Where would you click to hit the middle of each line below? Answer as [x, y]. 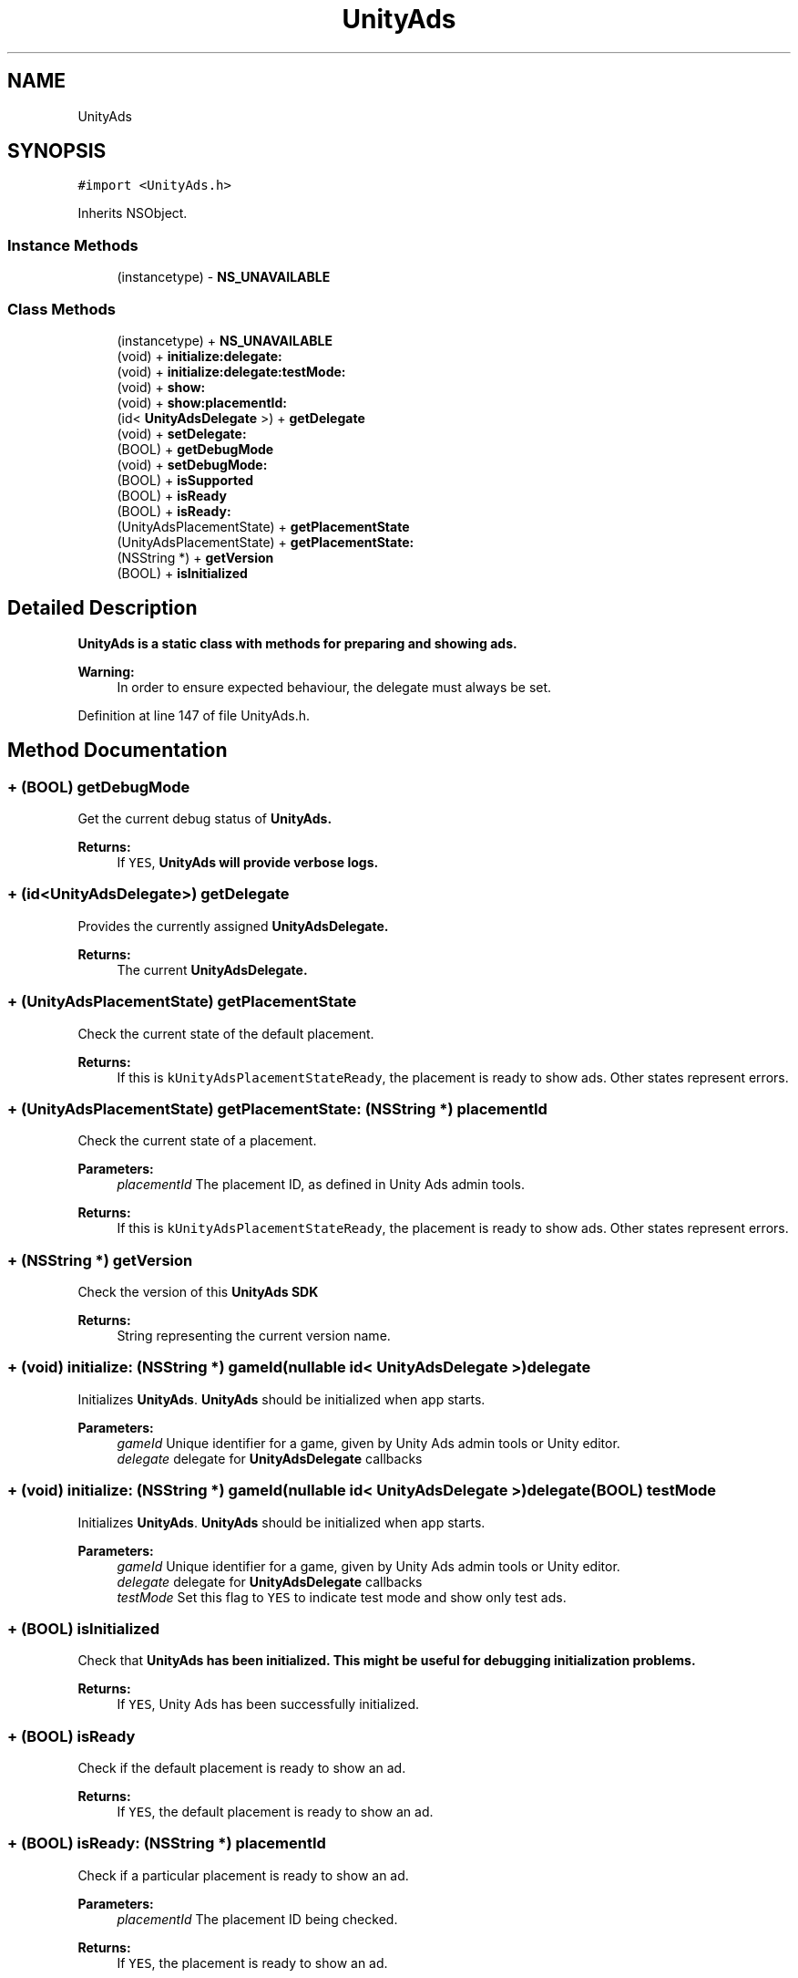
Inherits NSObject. [133, 213]
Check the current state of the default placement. [226, 1033]
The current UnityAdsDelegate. [212, 969]
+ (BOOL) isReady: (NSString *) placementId [167, 1843]
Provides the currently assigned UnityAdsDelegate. [233, 926]
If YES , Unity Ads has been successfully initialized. [268, 1704]
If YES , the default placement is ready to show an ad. [275, 1812]
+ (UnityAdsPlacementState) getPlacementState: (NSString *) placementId [277, 1108]
